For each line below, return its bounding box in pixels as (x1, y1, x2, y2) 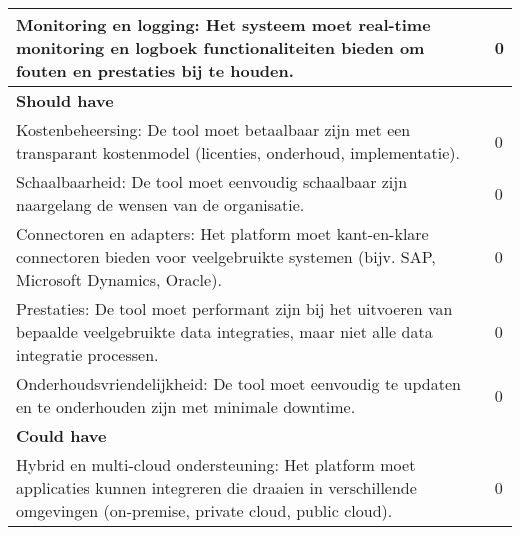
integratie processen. (16, 343, 159, 366)
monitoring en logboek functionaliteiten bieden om (16, 36, 425, 59)
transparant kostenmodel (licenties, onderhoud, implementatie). (16, 141, 460, 164)
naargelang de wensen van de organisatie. (16, 193, 305, 216)
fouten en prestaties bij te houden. (16, 59, 294, 82)
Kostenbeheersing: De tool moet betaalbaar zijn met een (16, 118, 411, 141)
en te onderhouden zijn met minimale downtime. (16, 395, 356, 418)
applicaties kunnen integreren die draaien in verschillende (16, 476, 417, 499)
